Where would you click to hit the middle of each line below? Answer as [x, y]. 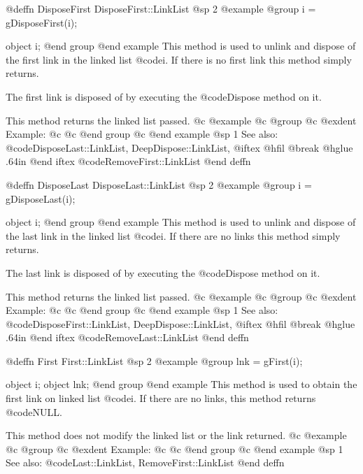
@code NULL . [34, 411]
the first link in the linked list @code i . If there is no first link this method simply [179, 59]
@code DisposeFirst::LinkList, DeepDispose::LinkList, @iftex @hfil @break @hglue [180, 323]
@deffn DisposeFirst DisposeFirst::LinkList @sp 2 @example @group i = [161, 8]
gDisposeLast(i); [41, 198]
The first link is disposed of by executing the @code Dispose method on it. [164, 96]
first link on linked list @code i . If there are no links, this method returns [161, 398]
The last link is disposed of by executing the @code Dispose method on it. [163, 272]
